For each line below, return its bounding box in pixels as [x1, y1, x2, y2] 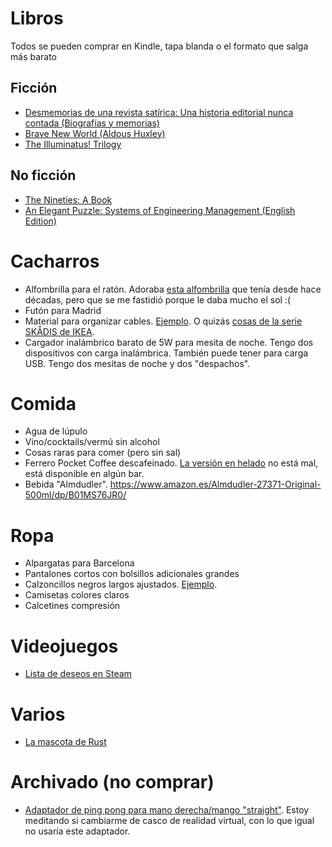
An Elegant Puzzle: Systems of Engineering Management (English [24, 204, 296, 216]
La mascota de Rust [24, 736, 107, 748]
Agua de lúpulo [24, 425, 88, 437]
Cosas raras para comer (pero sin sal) [24, 447, 182, 459]
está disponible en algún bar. [24, 468, 145, 480]
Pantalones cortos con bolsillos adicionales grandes [24, 568, 240, 580]
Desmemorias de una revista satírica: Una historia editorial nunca [24, 106, 294, 118]
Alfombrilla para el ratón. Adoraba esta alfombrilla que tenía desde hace [24, 283, 322, 295]
